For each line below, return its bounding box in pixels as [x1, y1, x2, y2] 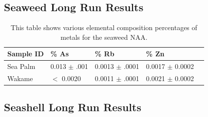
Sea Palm [7, 61, 36, 71]
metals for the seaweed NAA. [60, 32, 148, 42]
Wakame [7, 73, 33, 84]
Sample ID [7, 49, 44, 59]
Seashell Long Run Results [4, 99, 141, 114]
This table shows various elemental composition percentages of [11, 22, 197, 33]
